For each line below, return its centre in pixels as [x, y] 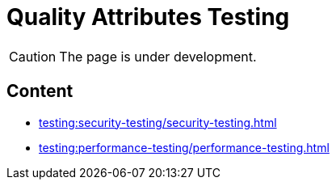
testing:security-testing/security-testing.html [158, 122]
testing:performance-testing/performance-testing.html [184, 147]
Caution [33, 56]
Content [40, 91]
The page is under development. [158, 56]
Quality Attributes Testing [148, 17]
